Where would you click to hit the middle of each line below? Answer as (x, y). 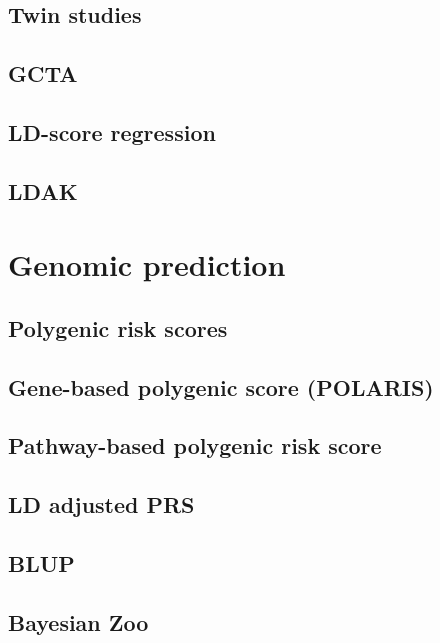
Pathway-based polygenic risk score (195, 445)
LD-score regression (112, 131)
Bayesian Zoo (78, 621)
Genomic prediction (147, 264)
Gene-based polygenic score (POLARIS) (221, 386)
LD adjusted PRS (101, 504)
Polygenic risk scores (118, 327)
